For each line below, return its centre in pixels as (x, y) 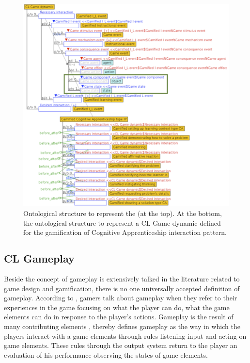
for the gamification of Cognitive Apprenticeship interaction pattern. (125, 232)
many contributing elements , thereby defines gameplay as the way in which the (122, 326)
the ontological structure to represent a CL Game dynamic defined (122, 223)
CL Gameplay (39, 258)
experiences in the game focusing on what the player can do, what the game (117, 307)
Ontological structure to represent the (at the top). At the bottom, (123, 213)
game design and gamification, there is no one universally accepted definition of (122, 288)
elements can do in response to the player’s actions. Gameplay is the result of (119, 317)
